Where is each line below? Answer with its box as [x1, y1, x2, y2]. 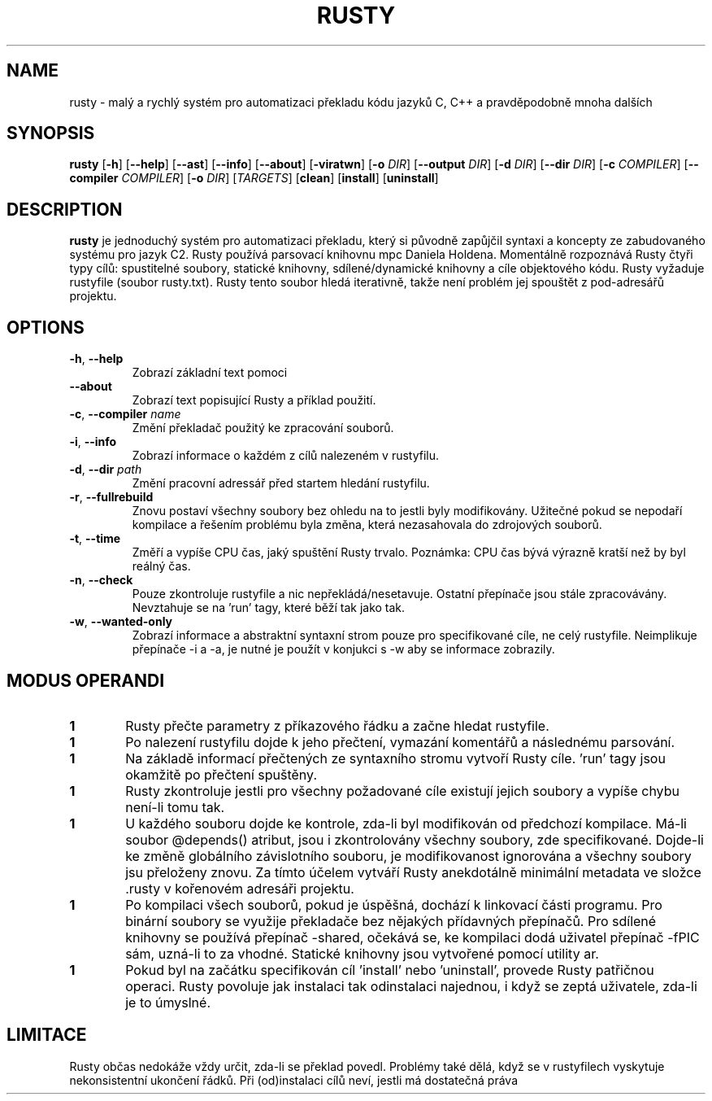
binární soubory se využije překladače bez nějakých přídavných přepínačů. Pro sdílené [125, 912, 657, 929]
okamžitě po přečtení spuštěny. [125, 766, 317, 783]
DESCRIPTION [7, 199, 123, 220]
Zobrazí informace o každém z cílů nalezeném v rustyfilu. [132, 448, 440, 463]
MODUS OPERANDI [7, 670, 165, 691]
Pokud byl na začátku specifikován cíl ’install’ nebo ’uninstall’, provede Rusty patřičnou [125, 961, 654, 978]
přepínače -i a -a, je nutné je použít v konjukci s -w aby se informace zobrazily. [132, 642, 555, 657]
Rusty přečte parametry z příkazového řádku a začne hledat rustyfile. [125, 717, 549, 734]
